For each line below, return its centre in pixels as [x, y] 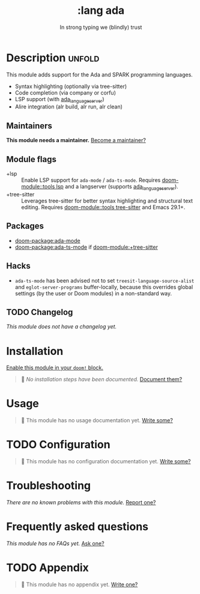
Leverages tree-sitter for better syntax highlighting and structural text [107, 201]
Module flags [32, 159]
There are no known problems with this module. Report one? [81, 502]
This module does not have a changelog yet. [62, 327]
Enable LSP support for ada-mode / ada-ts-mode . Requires [91, 180]
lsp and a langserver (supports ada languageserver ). [117, 187]
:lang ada [101, 11]
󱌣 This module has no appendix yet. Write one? [79, 584]
